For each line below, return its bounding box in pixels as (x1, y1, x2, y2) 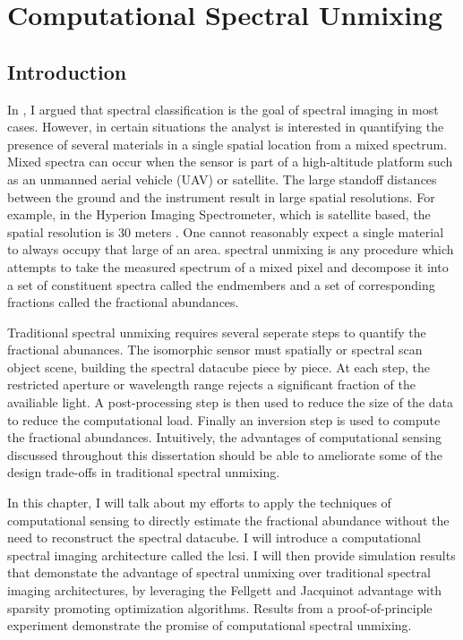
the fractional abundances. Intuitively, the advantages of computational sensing (7, 428, 442, 447)
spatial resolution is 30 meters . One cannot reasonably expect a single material (7, 222, 444, 241)
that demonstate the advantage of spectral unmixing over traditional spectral (7, 563, 431, 582)
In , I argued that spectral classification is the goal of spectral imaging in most (7, 99, 439, 118)
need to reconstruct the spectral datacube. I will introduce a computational (7, 528, 421, 547)
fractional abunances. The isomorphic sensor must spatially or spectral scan (7, 340, 423, 359)
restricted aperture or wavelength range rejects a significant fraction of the (7, 375, 416, 394)
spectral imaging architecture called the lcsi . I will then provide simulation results (7, 545, 456, 564)
